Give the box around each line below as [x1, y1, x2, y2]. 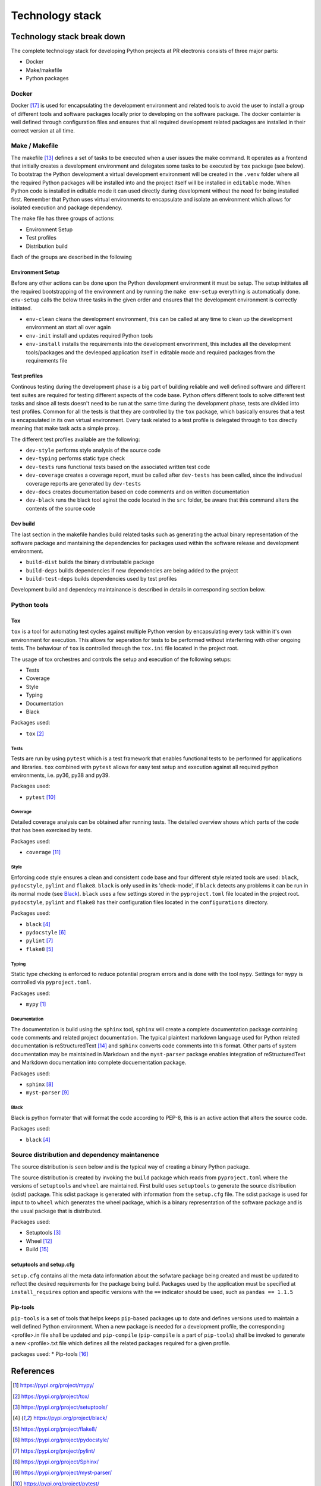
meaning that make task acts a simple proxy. [11, 425, 120, 432]
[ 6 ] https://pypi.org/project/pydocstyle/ [12, 1436, 109, 1444]
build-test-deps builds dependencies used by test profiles [26, 575, 178, 583]
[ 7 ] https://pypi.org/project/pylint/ [12, 1447, 95, 1454]
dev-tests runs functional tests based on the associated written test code [26, 463, 210, 470]
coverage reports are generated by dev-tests [26, 480, 141, 487]
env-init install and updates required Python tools [26, 332, 153, 339]
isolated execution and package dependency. [11, 204, 122, 211]
